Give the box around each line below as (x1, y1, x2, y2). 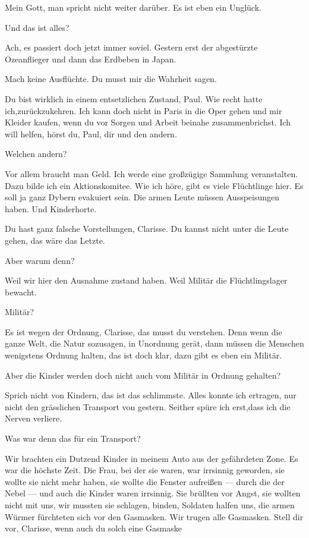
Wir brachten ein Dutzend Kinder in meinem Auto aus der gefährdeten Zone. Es (5, 452, 298, 464)
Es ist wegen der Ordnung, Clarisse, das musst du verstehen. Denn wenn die (5, 325, 282, 338)
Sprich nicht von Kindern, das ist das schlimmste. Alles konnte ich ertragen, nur (5, 389, 297, 401)
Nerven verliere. (5, 412, 62, 424)
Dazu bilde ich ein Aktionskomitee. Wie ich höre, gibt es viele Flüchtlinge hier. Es (5, 179, 304, 191)
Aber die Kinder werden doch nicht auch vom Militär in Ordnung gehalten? (5, 369, 281, 381)
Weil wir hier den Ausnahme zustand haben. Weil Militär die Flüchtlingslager (5, 274, 288, 287)
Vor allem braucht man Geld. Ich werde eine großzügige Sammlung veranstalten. (5, 167, 298, 180)
